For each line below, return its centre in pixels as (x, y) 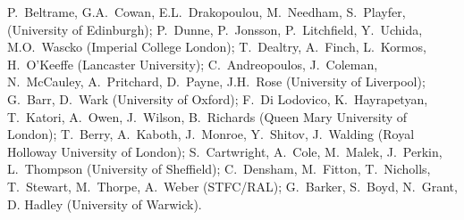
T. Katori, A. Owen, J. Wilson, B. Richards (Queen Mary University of (207, 116)
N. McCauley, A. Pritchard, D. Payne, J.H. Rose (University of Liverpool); (216, 81)
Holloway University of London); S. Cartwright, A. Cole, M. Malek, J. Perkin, (225, 151)
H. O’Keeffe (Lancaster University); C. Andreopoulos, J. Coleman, (193, 64)
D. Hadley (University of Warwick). (105, 204)
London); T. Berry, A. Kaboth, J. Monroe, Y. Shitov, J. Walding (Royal (211, 134)
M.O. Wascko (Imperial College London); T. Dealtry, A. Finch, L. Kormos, (217, 47)
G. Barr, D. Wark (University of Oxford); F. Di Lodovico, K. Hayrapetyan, (218, 98)
